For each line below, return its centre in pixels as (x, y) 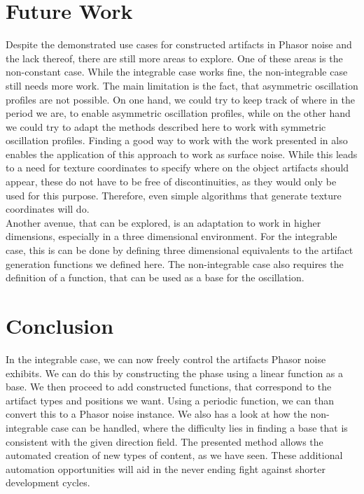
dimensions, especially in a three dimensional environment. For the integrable (171, 236)
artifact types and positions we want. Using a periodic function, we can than (170, 400)
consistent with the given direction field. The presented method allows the (164, 441)
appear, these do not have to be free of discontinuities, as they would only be (171, 182)
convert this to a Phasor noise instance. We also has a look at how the (156, 414)
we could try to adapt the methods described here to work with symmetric (166, 126)
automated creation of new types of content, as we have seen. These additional (174, 455)
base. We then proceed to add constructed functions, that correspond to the (169, 387)
